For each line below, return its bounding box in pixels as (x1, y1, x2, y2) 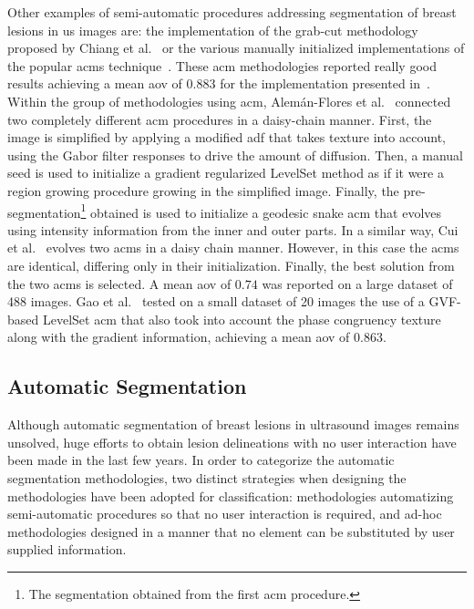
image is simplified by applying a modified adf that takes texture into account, (7, 128, 446, 147)
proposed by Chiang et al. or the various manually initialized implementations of (7, 38, 465, 57)
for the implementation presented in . (220, 74, 430, 93)
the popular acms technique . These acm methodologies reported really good (7, 56, 437, 75)
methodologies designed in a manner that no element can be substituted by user (7, 521, 455, 541)
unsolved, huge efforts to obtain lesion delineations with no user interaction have (7, 432, 457, 451)
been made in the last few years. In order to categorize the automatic (7, 450, 395, 470)
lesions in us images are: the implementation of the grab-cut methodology (7, 20, 418, 39)
